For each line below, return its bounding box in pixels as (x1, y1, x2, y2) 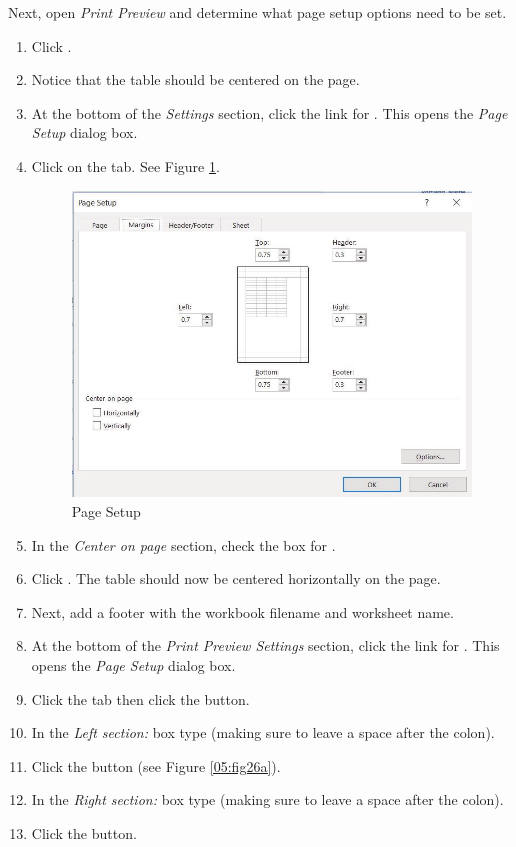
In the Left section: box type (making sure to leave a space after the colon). (31, 722, 495, 743)
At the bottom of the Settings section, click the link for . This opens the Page (31, 102, 508, 123)
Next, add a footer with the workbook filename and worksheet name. (31, 601, 454, 622)
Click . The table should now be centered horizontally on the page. (31, 568, 441, 589)
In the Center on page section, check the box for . (31, 534, 336, 555)
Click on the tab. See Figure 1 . (31, 155, 220, 176)
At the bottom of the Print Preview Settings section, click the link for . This (31, 635, 500, 656)
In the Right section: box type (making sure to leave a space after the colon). (31, 789, 504, 810)
